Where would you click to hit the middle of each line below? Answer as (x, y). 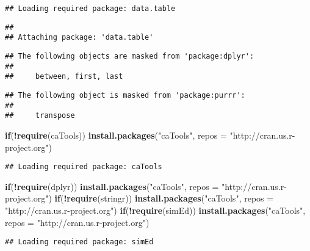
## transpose (40, 116)
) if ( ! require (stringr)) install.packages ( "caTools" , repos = (161, 198)
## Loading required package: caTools (84, 167)
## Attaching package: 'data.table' (79, 38)
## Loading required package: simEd (79, 242)
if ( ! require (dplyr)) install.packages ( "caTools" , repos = (112, 186)
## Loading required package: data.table (90, 9)
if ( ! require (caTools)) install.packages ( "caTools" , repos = (116, 135)
